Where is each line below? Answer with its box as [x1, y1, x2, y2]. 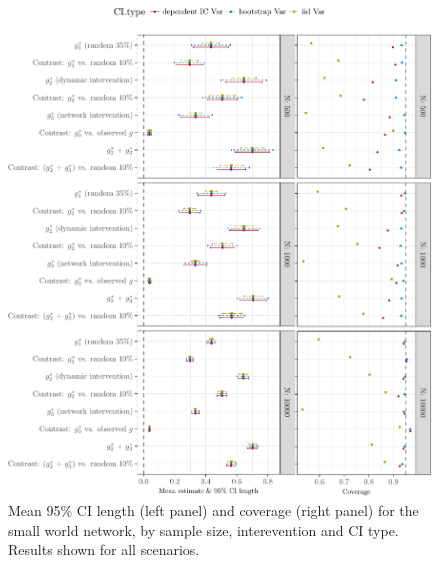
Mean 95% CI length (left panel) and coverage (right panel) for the [8, 499, 419, 520]
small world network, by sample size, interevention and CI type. [8, 519, 399, 540]
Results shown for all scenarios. [8, 539, 200, 560]
